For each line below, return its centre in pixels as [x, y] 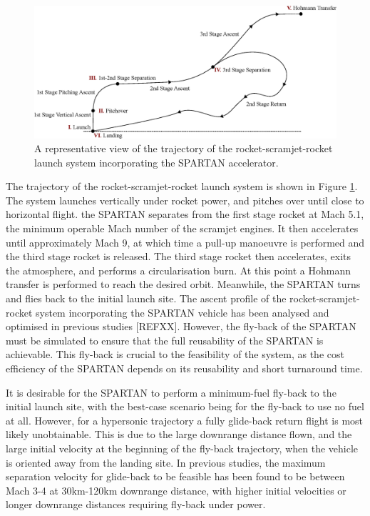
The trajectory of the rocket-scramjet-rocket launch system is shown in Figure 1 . [182, 186]
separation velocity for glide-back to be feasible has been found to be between [175, 476]
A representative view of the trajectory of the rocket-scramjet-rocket [184, 148]
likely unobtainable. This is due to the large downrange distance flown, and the [179, 434]
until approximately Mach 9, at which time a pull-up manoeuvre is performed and [185, 242]
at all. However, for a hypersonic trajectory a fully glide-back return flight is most [185, 420]
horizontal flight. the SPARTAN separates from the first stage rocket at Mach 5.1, [185, 214]
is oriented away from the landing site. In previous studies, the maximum [166, 462]
